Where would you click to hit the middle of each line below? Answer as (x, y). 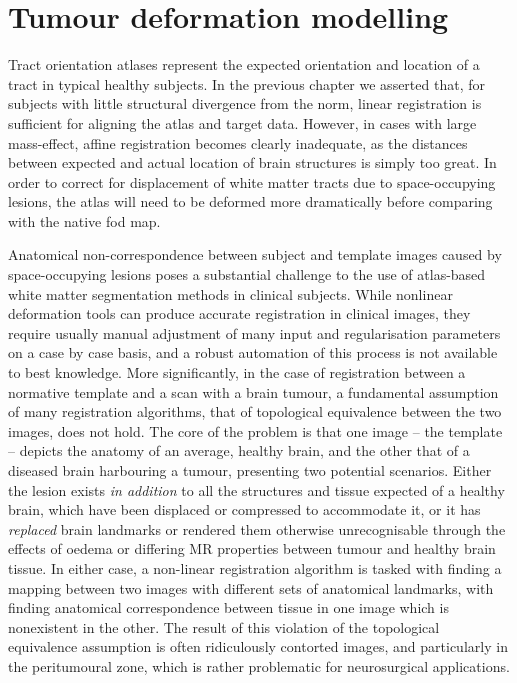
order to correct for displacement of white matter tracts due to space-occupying (252, 181)
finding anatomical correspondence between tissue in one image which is (228, 607)
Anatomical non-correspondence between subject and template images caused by (255, 254)
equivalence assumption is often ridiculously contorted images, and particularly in (258, 646)
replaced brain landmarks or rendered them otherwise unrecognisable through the (257, 528)
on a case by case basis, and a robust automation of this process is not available (253, 352)
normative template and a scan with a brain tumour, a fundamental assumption (253, 391)
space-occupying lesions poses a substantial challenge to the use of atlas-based (247, 274)
